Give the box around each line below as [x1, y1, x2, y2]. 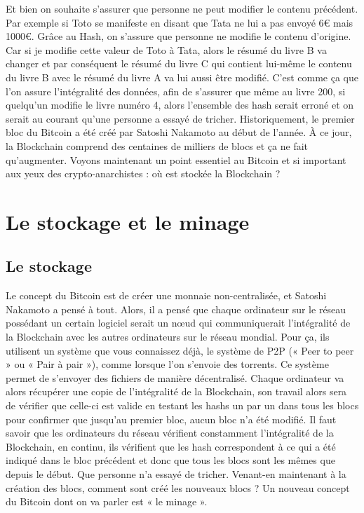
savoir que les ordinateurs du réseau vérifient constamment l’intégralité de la [6, 425, 334, 440]
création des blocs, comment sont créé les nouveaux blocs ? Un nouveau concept [6, 480, 350, 495]
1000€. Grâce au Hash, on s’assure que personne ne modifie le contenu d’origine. [6, 29, 351, 43]
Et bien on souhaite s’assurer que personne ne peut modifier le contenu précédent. [6, 1, 358, 15]
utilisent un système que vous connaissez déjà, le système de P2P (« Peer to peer [6, 343, 354, 357]
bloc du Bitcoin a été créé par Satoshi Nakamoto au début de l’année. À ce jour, [6, 125, 352, 139]
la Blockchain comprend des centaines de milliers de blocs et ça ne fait [6, 138, 309, 153]
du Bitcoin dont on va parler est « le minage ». [6, 494, 208, 509]
